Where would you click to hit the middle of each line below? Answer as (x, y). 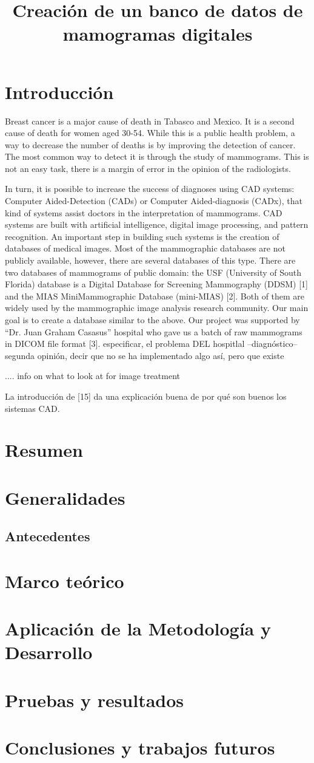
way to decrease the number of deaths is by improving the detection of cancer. (150, 144)
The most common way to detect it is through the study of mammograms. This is (157, 156)
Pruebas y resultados (95, 700)
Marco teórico (65, 580)
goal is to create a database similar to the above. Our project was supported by (152, 320)
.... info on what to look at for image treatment (93, 376)
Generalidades (65, 497)
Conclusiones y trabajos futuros (140, 748)
